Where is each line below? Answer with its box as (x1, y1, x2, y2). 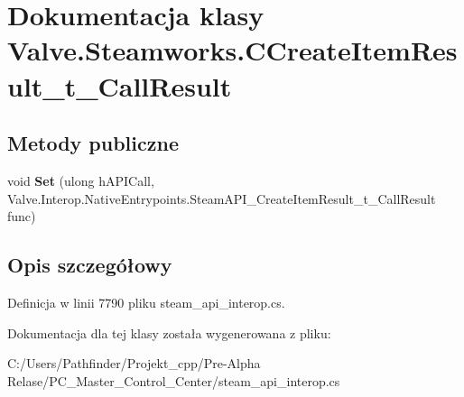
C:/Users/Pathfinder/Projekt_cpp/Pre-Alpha (7, 354, 261, 373)
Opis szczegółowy (7, 251, 172, 279)
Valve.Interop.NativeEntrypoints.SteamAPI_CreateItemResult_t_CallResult (7, 189, 436, 208)
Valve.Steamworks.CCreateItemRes (7, 32, 458, 69)
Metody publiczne (7, 129, 179, 157)
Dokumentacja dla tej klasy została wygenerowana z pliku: (7, 323, 331, 342)
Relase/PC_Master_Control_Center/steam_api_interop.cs (7, 371, 340, 390)
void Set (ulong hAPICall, (7, 171, 154, 189)
